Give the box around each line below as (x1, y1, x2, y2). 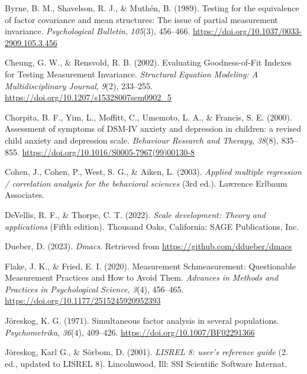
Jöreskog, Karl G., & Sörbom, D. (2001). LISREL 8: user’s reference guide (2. (5, 346, 288, 358)
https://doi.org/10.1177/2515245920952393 (5, 294, 161, 307)
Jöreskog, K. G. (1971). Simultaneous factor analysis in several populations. (5, 314, 279, 327)
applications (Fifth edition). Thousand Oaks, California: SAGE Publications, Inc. (5, 220, 299, 232)
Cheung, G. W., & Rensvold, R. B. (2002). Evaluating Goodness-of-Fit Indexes (5, 56, 292, 69)
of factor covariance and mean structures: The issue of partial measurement (5, 13, 278, 25)
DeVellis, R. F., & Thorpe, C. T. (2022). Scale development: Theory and (5, 208, 266, 220)
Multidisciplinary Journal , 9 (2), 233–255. (5, 79, 153, 92)
